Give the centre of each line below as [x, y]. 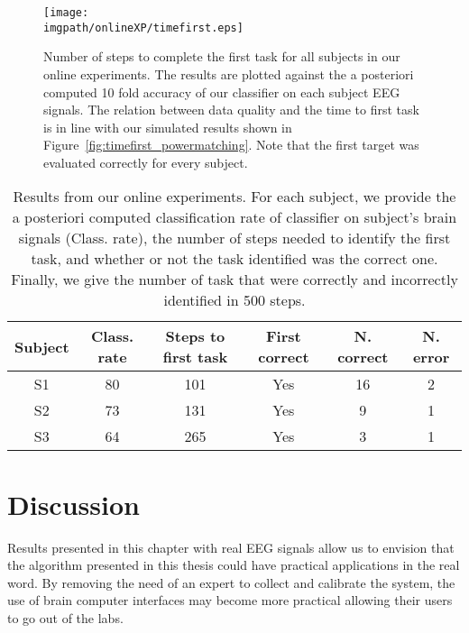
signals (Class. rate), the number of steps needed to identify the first [234, 238]
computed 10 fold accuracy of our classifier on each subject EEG [222, 92]
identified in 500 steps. [234, 300]
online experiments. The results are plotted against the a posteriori [229, 73]
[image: [66, 13]
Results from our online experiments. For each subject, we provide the [234, 197]
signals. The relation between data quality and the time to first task [231, 110]
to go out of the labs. [65, 617]
